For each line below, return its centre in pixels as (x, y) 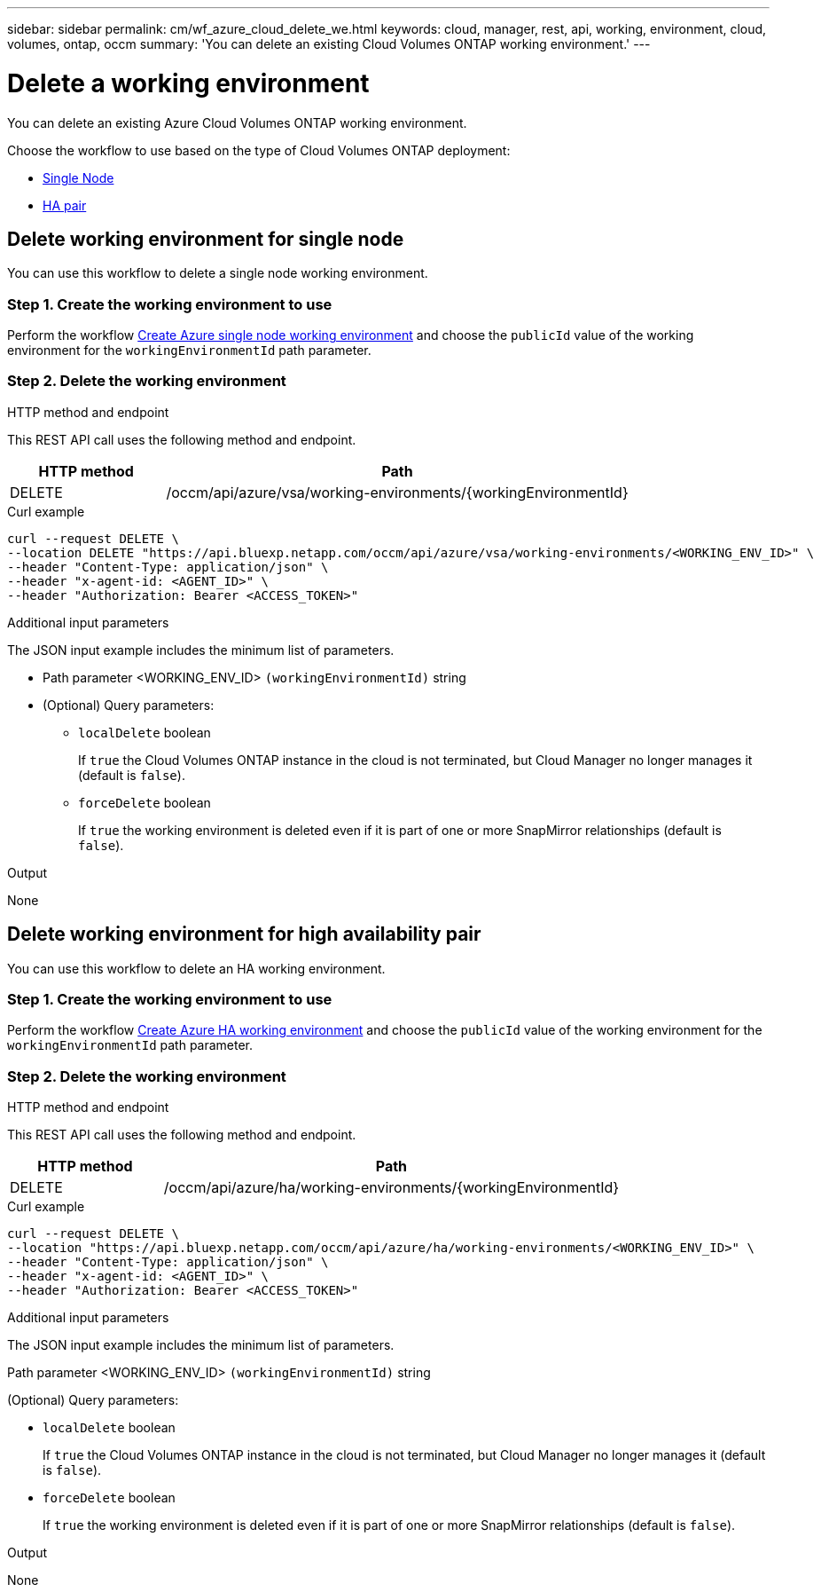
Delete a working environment (188, 83)
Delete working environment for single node (206, 239)
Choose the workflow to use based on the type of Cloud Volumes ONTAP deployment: (259, 150)
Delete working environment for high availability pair (244, 934)
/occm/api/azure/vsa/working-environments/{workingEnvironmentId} (397, 492)
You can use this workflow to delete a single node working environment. (218, 273)
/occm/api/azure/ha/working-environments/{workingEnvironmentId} (391, 1188)
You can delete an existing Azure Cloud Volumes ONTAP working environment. (237, 122)
